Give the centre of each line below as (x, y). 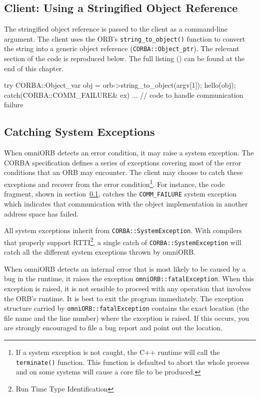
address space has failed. (41, 213)
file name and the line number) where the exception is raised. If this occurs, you (127, 318)
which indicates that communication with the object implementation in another (126, 203)
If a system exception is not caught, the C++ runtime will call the (118, 352)
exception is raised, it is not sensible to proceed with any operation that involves (127, 288)
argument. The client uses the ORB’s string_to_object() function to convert (125, 38)
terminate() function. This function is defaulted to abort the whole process (132, 362)
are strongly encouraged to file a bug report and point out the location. (113, 328)
